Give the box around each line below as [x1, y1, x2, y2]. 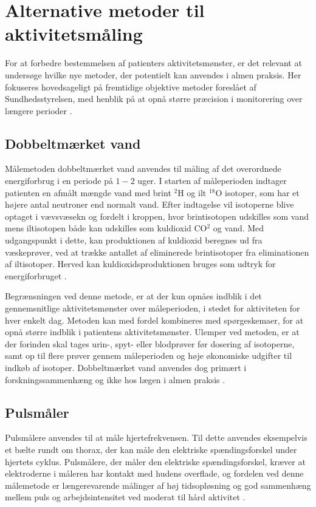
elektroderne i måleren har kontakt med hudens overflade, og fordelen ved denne [5, 467, 304, 480]
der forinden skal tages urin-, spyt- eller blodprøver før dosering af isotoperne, [5, 337, 295, 350]
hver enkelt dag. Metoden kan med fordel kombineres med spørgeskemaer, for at [5, 313, 304, 326]
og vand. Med [213, 222, 264, 234]
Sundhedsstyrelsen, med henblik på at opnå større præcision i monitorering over [5, 92, 303, 105]
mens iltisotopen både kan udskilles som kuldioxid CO [5, 222, 207, 234]
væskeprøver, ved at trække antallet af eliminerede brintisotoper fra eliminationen [5, 245, 309, 258]
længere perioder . [5, 104, 72, 117]
